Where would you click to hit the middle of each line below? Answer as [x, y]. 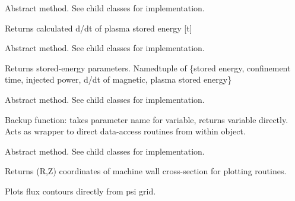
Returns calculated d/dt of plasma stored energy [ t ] [99, 28]
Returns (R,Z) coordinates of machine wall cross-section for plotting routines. [146, 171]
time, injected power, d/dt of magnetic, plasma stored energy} [118, 79]
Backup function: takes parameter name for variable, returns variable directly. [147, 119]
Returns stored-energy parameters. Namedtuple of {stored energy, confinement [148, 67]
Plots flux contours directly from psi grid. [80, 191]
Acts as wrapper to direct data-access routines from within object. [125, 131]
